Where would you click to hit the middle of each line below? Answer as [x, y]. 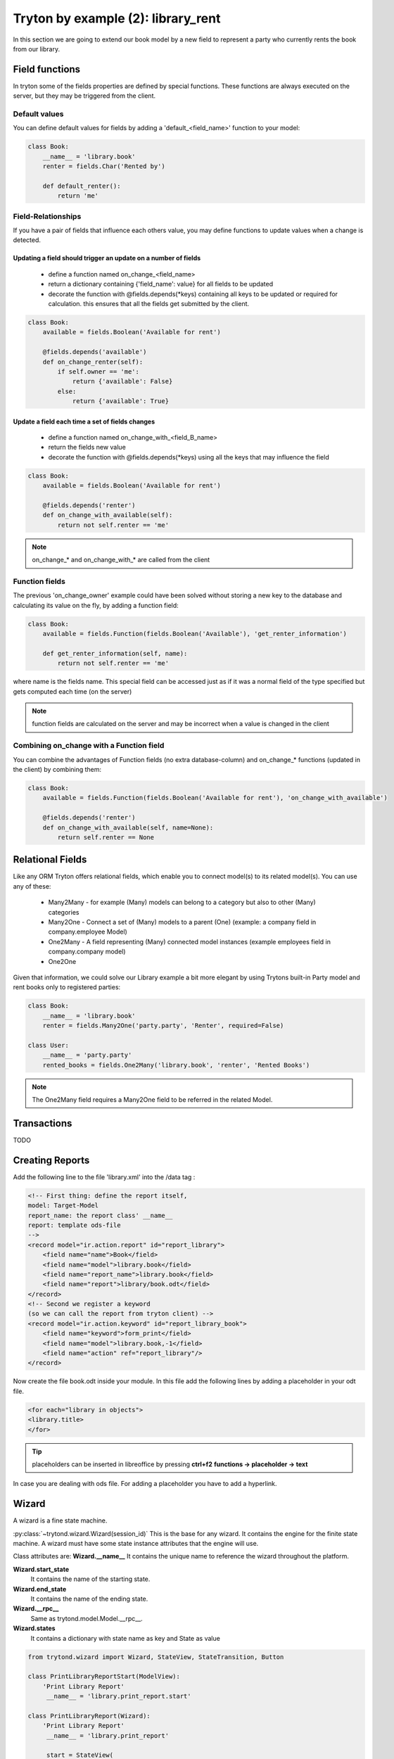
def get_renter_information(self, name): [115, 653]
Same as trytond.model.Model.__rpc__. [87, 1618]
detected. [27, 240]
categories [64, 912]
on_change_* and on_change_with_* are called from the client [121, 560]
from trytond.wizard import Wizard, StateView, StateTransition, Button [156, 1657]
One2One [62, 961]
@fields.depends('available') [95, 352]
